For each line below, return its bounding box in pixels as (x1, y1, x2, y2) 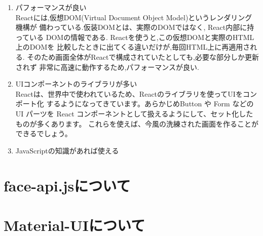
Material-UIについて (4, 214, 145, 235)
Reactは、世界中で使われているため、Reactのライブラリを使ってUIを (15, 88, 243, 99)
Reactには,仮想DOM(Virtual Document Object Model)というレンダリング (15, 12, 252, 22)
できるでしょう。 (15, 128, 72, 139)
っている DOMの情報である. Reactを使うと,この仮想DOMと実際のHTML (15, 31, 254, 42)
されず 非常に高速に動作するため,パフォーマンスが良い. (15, 61, 199, 72)
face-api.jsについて (4, 175, 131, 195)
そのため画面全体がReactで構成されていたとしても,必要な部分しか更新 (27, 51, 259, 62)
